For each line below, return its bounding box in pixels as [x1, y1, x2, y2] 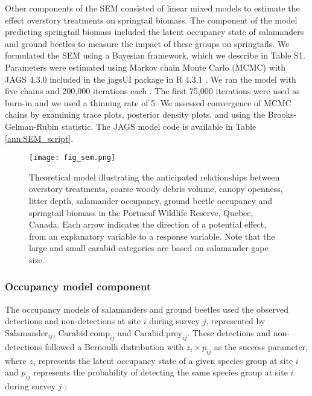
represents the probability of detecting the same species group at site [33, 366, 288, 378]
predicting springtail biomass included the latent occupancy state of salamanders [5, 25, 304, 38]
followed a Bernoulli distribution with [45, 340, 184, 353]
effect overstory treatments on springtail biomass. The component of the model [5, 13, 298, 26]
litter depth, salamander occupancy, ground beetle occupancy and [29, 194, 273, 206]
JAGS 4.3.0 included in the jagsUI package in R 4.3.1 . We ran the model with [5, 72, 296, 85]
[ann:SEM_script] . [5, 132, 74, 144]
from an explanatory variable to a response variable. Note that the [29, 229, 275, 242]
